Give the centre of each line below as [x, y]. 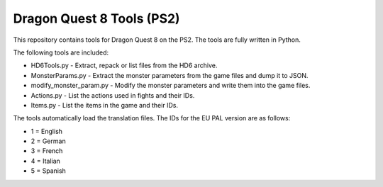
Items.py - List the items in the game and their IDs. [105, 105]
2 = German [49, 141]
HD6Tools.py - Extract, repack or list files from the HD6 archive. [124, 66]
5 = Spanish [49, 171]
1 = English [47, 131]
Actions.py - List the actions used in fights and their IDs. [113, 95]
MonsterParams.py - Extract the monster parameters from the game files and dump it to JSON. [170, 75]
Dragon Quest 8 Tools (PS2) [96, 18]
